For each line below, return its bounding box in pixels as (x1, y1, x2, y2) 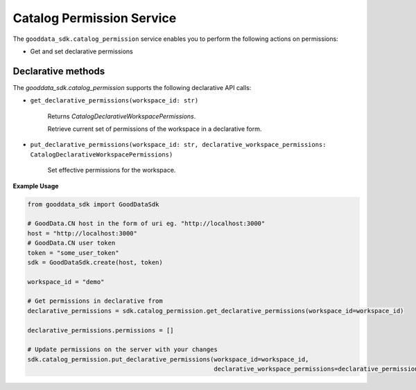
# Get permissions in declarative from (27, 297, 163, 305)
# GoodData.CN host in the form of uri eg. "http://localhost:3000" (27, 220, 266, 228)
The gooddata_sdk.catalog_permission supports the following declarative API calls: (12, 83, 252, 91)
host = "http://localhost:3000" (27, 229, 138, 237)
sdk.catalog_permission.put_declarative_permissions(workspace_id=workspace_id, (27, 355, 309, 363)
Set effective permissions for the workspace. (47, 166, 176, 175)
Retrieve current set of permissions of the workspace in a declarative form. (47, 125, 262, 133)
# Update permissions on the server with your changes (27, 346, 218, 353)
